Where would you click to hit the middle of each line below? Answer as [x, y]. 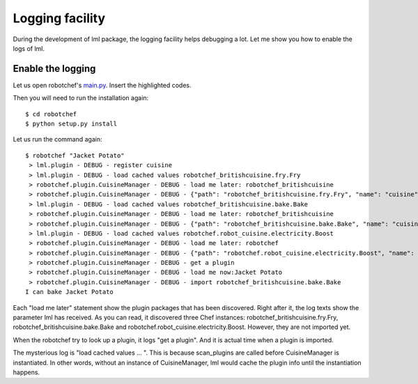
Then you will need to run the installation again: [81, 98]
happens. [26, 372]
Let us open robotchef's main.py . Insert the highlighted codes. [102, 85]
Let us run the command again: [57, 139]
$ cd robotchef [51, 114]
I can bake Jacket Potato [70, 292]
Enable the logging [54, 69]
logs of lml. [29, 48]
